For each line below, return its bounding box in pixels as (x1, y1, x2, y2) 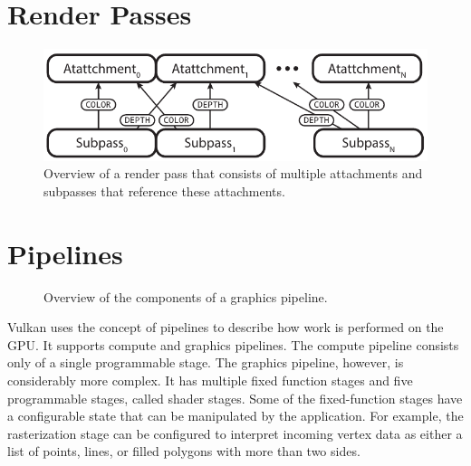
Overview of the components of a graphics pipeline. (43, 287, 328, 306)
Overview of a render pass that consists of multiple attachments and (43, 164, 423, 183)
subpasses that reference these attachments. (43, 181, 285, 200)
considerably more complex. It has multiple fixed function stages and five (7, 371, 413, 390)
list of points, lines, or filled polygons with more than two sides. (7, 442, 360, 461)
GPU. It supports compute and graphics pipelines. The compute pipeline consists (7, 335, 459, 354)
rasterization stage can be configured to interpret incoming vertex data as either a (7, 423, 463, 442)
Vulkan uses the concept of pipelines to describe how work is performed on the (7, 318, 444, 337)
